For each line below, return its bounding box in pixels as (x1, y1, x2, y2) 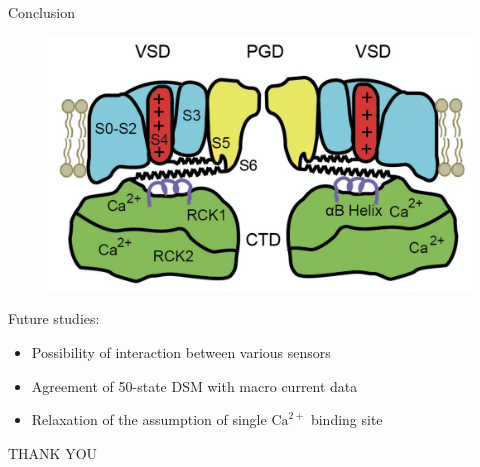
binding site (310, 409, 383, 430)
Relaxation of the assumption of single (31, 409, 267, 430)
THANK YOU (8, 442, 98, 463)
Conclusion (8, 2, 75, 22)
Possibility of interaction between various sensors (31, 342, 331, 363)
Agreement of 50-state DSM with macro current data (31, 375, 358, 396)
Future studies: (8, 308, 100, 329)
